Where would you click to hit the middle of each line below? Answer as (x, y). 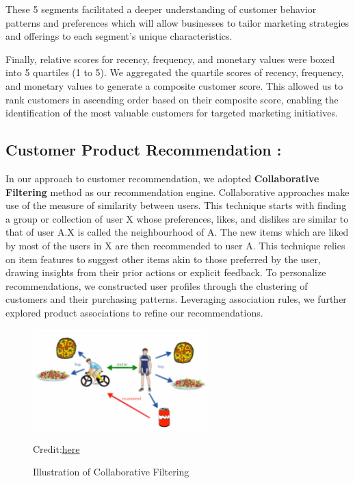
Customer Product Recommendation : (144, 150)
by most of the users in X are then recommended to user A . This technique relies (175, 245)
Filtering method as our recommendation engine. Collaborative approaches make (177, 191)
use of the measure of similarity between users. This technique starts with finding (176, 205)
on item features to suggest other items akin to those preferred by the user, (163, 259)
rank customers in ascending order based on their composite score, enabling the (172, 99)
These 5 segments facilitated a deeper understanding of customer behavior (161, 9)
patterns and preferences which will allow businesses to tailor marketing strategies (177, 22)
